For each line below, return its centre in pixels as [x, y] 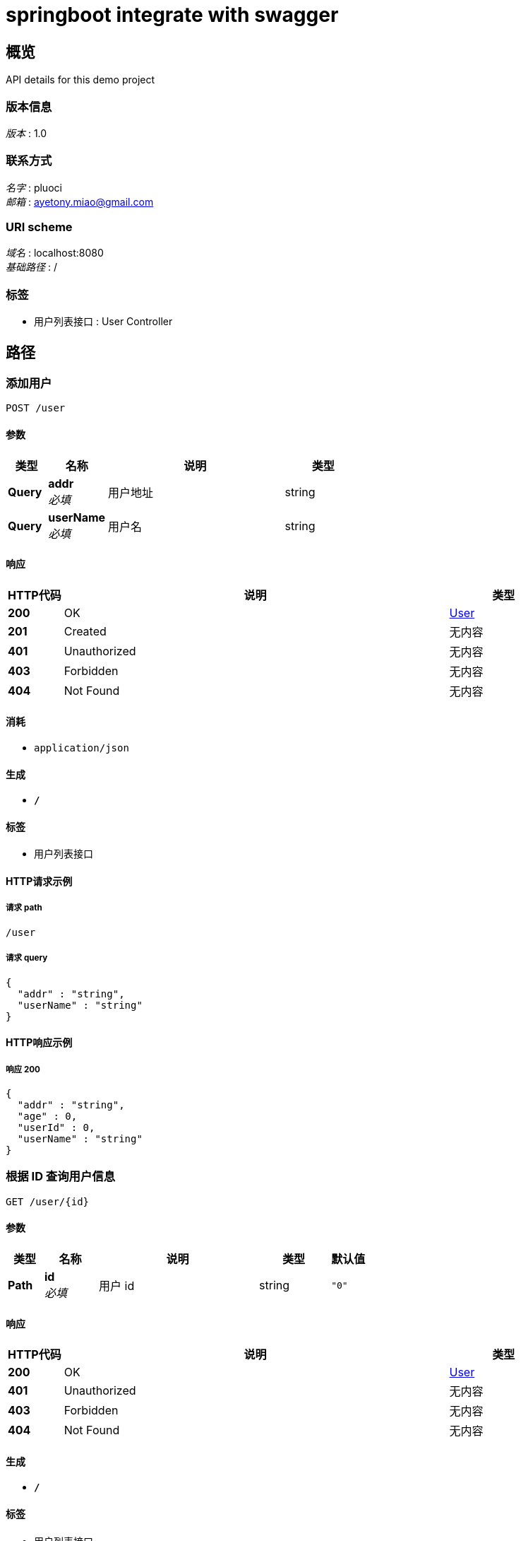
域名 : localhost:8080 [55, 253]
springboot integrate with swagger [172, 15]
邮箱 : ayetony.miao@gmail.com [80, 201]
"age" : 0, [47, 1117]
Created [85, 631]
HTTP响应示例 [39, 1043]
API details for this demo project [80, 80]
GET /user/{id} [48, 1201]
